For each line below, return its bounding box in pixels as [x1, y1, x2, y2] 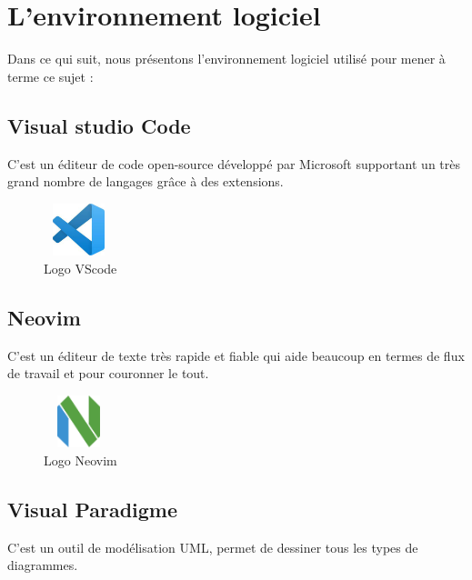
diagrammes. [7, 555, 78, 575]
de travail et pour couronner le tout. [7, 364, 209, 383]
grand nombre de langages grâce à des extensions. [7, 172, 284, 191]
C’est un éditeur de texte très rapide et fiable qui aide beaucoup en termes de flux [7, 345, 465, 365]
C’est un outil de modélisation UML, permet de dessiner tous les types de [7, 537, 418, 556]
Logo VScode [44, 258, 117, 277]
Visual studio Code [7, 111, 191, 139]
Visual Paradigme [7, 495, 178, 524]
